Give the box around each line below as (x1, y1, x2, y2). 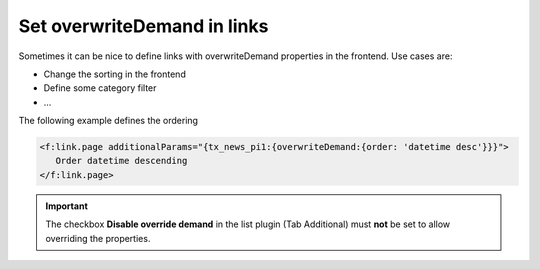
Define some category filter (43, 82, 157, 94)
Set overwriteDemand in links (18, 15, 269, 37)
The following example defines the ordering (18, 115, 199, 127)
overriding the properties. (45, 232, 151, 244)
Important (45, 200, 89, 212)
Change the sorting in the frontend (43, 68, 187, 80)
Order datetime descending (55, 155, 188, 167)
